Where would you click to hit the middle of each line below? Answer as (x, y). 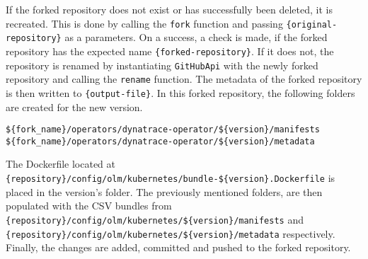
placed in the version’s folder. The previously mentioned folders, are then (164, 191)
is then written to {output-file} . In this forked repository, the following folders (180, 92)
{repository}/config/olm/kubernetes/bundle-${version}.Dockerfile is (171, 178)
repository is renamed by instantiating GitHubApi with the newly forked (162, 65)
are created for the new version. (74, 107)
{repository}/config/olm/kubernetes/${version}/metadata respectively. (171, 233)
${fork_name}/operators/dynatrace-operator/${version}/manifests (163, 130)
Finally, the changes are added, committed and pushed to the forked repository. (178, 247)
